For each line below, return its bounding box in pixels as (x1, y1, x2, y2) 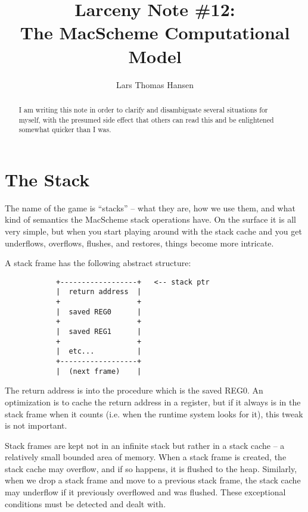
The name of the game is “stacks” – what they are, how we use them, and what (5, 201, 295, 214)
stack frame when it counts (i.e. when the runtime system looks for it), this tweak (5, 407, 303, 420)
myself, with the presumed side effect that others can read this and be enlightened (18, 114, 274, 124)
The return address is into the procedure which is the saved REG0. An (5, 384, 263, 397)
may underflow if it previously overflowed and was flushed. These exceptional (5, 486, 286, 498)
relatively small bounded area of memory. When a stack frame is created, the (5, 451, 287, 463)
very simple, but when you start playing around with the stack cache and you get (5, 224, 302, 237)
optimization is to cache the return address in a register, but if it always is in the (5, 395, 301, 408)
